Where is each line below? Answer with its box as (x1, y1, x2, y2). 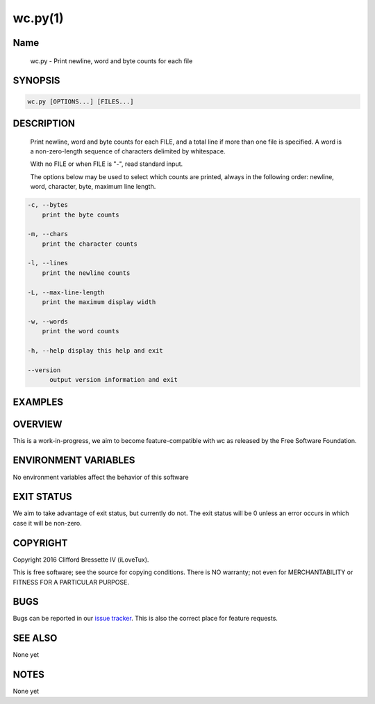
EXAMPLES (12, 396, 64, 408)
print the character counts (42, 240, 138, 248)
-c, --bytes (27, 201, 69, 209)
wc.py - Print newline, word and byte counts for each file (30, 56, 193, 65)
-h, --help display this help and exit (27, 346, 163, 354)
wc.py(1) (12, 10, 64, 26)
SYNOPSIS (12, 75, 60, 87)
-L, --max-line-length (27, 288, 105, 296)
